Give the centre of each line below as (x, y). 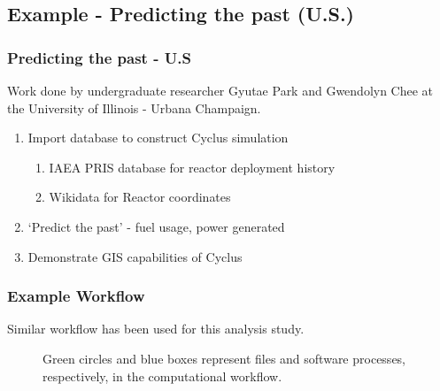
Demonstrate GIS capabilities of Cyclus (135, 256)
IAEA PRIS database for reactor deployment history (192, 167)
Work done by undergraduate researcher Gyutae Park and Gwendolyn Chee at (220, 90)
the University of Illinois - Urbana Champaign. (134, 107)
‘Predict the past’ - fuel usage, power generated (156, 226)
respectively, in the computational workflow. (162, 376)
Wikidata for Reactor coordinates (140, 197)
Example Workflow (76, 296)
